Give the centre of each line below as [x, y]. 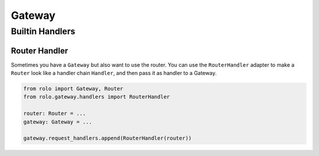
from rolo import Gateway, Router [73, 89]
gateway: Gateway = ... [58, 122]
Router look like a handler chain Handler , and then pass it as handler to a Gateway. [114, 73]
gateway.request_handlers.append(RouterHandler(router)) [108, 138]
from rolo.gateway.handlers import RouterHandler [97, 97]
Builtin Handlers [43, 31]
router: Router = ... [55, 113]
